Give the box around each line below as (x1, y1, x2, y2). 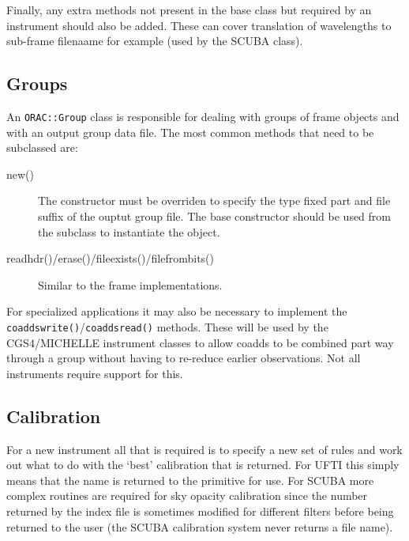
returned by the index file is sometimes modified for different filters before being (6, 503, 394, 519)
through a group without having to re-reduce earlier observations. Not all (6, 350, 361, 366)
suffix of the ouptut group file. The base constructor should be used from (38, 208, 392, 225)
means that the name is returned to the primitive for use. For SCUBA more (6, 471, 374, 488)
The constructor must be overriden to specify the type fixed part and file (38, 192, 391, 209)
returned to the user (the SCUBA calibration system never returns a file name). (6, 518, 393, 535)
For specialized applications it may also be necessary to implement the (6, 303, 347, 320)
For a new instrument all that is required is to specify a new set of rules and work (6, 441, 403, 457)
